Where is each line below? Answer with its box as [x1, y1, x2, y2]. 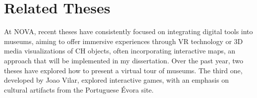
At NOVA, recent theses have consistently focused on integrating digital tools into [4, 26, 253, 37]
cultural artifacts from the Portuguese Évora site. [4, 84, 154, 95]
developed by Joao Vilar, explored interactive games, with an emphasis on [4, 75, 229, 85]
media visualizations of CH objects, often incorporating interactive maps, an [4, 46, 236, 56]
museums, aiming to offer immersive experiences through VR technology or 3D [4, 36, 243, 46]
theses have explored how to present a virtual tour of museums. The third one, [4, 65, 243, 75]
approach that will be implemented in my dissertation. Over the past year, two [4, 55, 243, 65]
